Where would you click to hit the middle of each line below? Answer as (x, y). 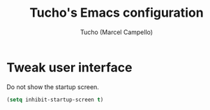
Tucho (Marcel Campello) (117, 32)
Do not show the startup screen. (53, 87)
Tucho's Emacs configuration (117, 13)
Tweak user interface (69, 67)
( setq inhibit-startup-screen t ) (55, 100)
